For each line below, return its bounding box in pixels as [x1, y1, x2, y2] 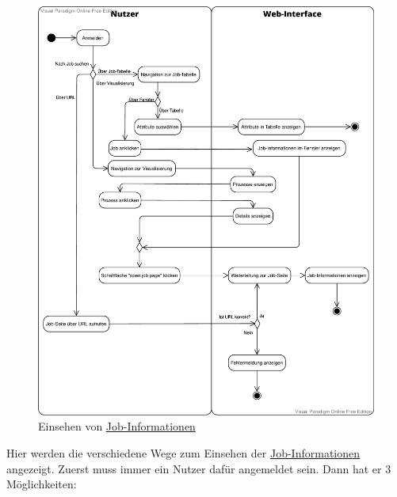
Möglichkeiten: [6, 476, 77, 492]
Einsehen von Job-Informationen [38, 418, 196, 434]
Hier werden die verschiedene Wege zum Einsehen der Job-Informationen [6, 445, 361, 461]
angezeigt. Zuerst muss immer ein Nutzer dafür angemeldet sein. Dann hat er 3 [6, 460, 391, 476]
